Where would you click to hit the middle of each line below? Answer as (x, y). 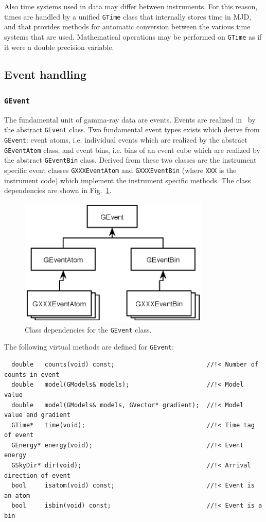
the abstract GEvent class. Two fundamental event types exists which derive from (132, 129)
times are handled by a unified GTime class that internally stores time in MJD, (128, 16)
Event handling (46, 74)
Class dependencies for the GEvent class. (88, 329)
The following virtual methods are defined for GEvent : (89, 347)
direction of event (37, 475)
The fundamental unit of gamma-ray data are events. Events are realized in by (130, 119)
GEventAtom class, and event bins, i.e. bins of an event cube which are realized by (132, 150)
